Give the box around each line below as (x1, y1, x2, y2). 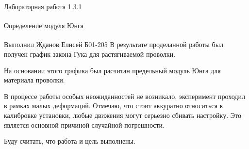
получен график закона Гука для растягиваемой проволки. (4, 49, 176, 59)
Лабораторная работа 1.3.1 (4, 1, 82, 11)
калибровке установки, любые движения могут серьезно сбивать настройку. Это (4, 110, 241, 120)
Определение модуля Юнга (4, 20, 83, 31)
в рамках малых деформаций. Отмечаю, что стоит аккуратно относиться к (4, 100, 223, 111)
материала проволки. (4, 75, 65, 85)
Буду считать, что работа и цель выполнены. (4, 136, 135, 146)
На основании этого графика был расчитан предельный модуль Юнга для (4, 65, 221, 75)
